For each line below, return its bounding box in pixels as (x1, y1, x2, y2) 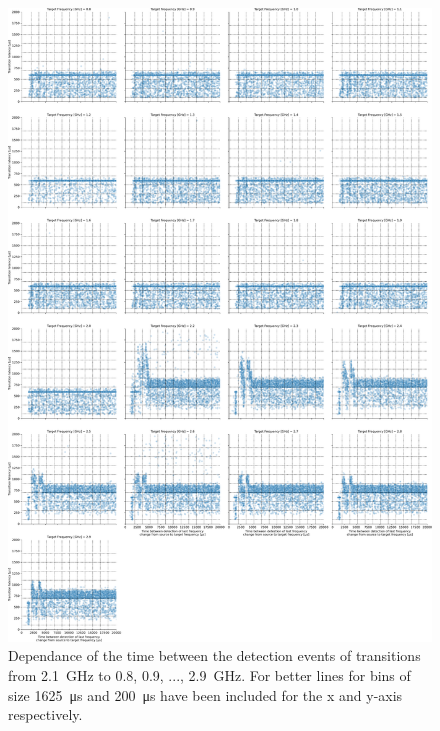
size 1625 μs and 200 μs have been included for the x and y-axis (8, 684, 403, 705)
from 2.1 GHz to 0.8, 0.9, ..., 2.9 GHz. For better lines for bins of (8, 665, 411, 686)
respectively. (8, 704, 83, 725)
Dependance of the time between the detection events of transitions (8, 645, 421, 666)
